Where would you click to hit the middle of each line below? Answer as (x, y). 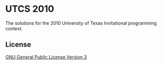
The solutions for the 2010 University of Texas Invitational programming (81, 23)
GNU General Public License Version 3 (46, 57)
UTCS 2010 (30, 9)
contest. (14, 28)
